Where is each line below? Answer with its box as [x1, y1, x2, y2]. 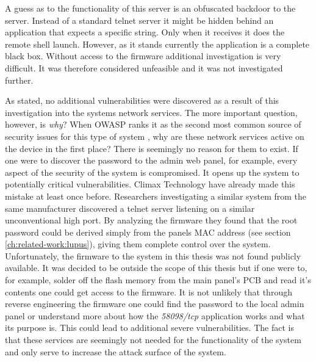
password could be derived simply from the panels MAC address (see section [5, 225, 291, 238]
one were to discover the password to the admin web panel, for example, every [5, 154, 298, 167]
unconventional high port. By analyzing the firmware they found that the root [5, 214, 298, 226]
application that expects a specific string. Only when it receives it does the [5, 26, 285, 38]
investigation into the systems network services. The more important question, [5, 106, 298, 118]
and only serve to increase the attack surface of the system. [5, 345, 226, 358]
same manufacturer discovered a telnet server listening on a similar [5, 201, 255, 214]
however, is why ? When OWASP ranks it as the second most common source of [5, 118, 301, 131]
